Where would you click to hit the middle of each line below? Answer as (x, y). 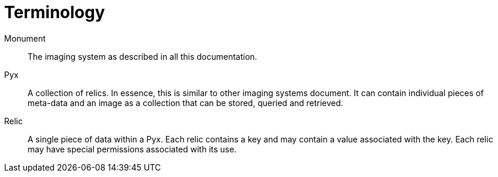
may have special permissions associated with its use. (132, 149)
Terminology (55, 12)
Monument (25, 38)
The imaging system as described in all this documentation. (143, 56)
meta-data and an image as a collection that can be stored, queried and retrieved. (186, 103)
